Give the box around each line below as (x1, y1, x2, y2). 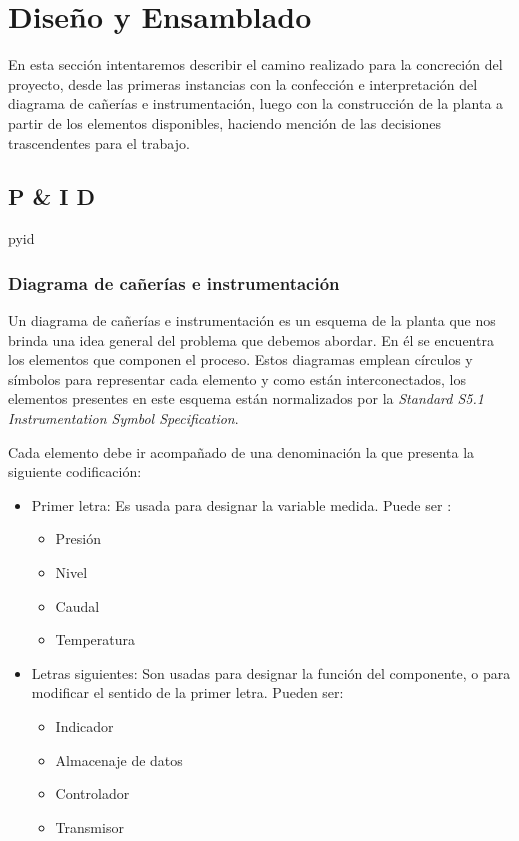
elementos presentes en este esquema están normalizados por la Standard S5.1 (8, 388, 484, 409)
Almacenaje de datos (55, 749, 183, 770)
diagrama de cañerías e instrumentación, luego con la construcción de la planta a (8, 93, 504, 114)
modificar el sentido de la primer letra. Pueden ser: (31, 682, 344, 703)
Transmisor (55, 816, 124, 837)
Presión (55, 528, 102, 549)
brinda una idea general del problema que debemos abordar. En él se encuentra (8, 329, 494, 350)
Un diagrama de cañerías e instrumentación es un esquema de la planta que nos (8, 310, 496, 331)
